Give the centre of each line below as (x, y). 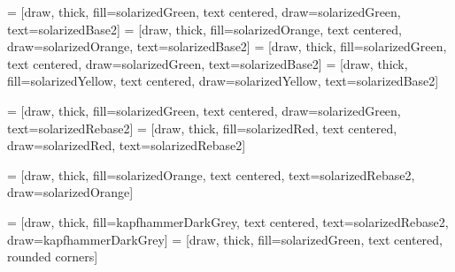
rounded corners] (53, 257)
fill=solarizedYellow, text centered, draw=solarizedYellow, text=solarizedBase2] (223, 81)
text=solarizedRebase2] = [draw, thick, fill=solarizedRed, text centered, (202, 128)
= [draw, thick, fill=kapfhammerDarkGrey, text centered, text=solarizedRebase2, (228, 221)
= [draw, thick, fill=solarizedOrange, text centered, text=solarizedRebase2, (211, 174)
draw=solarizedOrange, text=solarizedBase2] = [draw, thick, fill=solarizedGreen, (227, 46)
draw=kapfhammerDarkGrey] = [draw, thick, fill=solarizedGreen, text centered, (225, 239)
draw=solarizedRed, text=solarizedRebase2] (127, 145)
